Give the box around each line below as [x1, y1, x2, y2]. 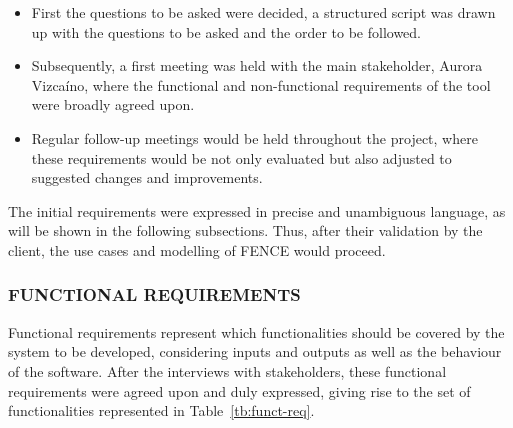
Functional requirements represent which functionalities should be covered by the [8, 321, 505, 342]
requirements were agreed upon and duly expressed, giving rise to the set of [8, 380, 471, 401]
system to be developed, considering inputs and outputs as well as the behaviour [8, 341, 502, 362]
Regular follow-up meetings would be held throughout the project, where [31, 127, 478, 148]
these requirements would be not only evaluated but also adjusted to [31, 147, 452, 168]
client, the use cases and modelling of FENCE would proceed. [8, 239, 386, 260]
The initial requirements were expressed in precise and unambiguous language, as [8, 200, 506, 221]
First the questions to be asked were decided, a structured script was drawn [31, 2, 496, 22]
